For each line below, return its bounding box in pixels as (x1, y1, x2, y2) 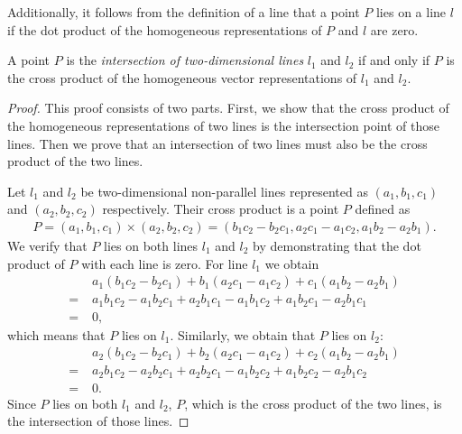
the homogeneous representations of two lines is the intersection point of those (7, 115, 439, 134)
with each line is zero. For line (81, 254, 248, 272)
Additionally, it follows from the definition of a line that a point (7, 3, 360, 21)
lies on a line (375, 3, 447, 21)
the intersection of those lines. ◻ (7, 411, 189, 430)
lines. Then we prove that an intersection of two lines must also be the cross (7, 134, 428, 152)
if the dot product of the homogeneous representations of (7, 20, 322, 39)
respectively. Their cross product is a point (102, 199, 339, 218)
